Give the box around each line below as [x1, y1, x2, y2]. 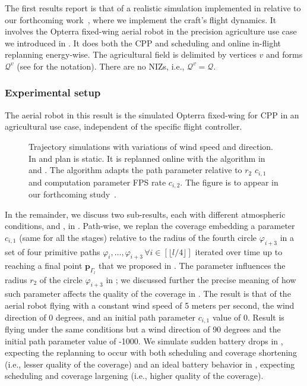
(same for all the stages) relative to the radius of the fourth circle [19, 231, 257, 243]
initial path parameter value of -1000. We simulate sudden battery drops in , [5, 334, 283, 347]
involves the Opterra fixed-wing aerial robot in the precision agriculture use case [5, 25, 297, 37]
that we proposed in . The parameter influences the [99, 259, 286, 272]
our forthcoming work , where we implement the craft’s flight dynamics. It [5, 13, 277, 26]
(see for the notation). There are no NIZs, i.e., [17, 59, 185, 72]
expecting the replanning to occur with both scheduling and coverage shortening [5, 346, 297, 359]
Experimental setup [5, 85, 101, 100]
